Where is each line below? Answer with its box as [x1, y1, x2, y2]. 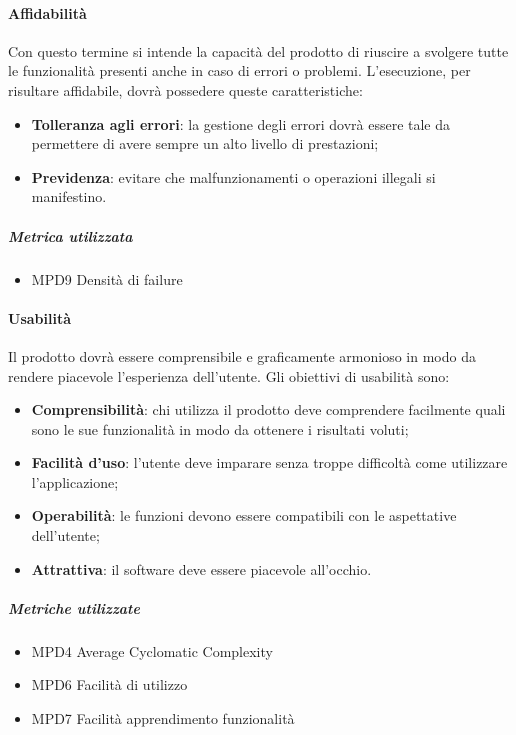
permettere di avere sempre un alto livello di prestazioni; [31, 133, 379, 154]
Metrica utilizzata [8, 225, 133, 246]
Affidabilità [8, 2, 87, 23]
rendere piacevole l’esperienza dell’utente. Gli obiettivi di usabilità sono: [8, 365, 450, 386]
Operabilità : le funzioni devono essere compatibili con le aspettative [31, 505, 457, 526]
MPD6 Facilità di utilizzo [31, 674, 188, 695]
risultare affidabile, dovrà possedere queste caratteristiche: [8, 79, 363, 100]
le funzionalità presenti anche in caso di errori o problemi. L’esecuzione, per [8, 60, 471, 81]
